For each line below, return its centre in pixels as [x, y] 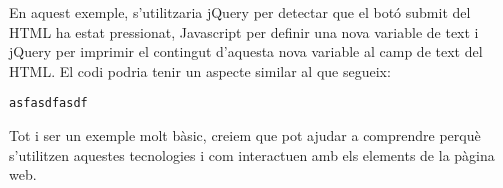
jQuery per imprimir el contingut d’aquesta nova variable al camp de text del [246, 51]
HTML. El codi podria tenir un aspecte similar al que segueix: [200, 70]
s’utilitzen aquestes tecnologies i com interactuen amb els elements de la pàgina [252, 154]
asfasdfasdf [48, 103]
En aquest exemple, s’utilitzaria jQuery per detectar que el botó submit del [240, 12]
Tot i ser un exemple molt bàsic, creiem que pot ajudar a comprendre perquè [245, 135]
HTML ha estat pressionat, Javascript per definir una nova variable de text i [244, 31]
